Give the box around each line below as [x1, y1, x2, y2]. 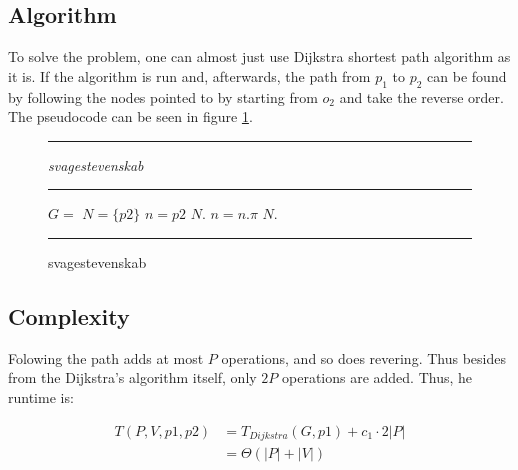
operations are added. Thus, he [282, 367, 473, 388]
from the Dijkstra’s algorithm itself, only [8, 367, 257, 388]
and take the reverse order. [339, 86, 504, 107]
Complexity [8, 300, 130, 331]
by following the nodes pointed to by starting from [8, 86, 318, 107]
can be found [427, 65, 507, 86]
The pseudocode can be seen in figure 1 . [8, 106, 253, 127]
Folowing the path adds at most [8, 347, 204, 368]
